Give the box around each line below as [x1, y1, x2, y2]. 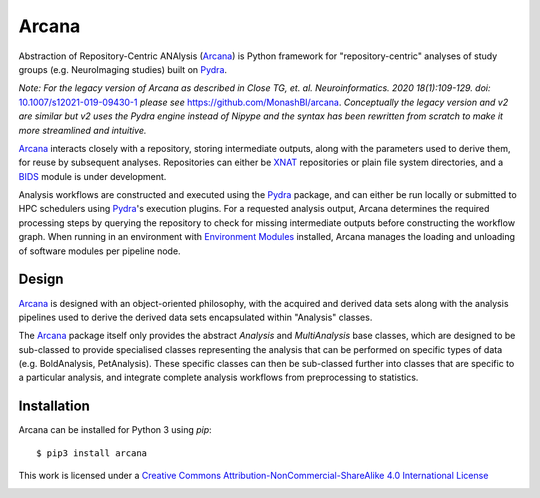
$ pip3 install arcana [36, 447, 148, 459]
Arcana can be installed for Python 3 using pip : [18, 424, 212, 436]
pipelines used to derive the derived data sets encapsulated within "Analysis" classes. [18, 311, 373, 323]
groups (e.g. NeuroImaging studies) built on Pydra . [18, 63, 228, 75]
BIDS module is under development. [18, 170, 167, 182]
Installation [18, 398, 90, 415]
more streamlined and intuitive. [18, 124, 147, 136]
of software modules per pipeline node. [18, 245, 181, 257]
